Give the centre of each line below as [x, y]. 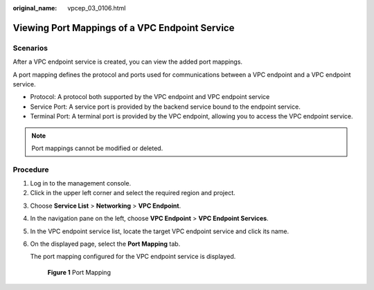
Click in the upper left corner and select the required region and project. [133, 193]
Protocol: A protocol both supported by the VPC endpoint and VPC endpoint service [150, 97]
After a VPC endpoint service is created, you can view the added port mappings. [127, 62]
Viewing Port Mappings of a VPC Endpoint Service [124, 28]
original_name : [35, 8]
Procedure [31, 170]
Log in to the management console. [81, 183]
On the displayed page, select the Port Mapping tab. [105, 244]
